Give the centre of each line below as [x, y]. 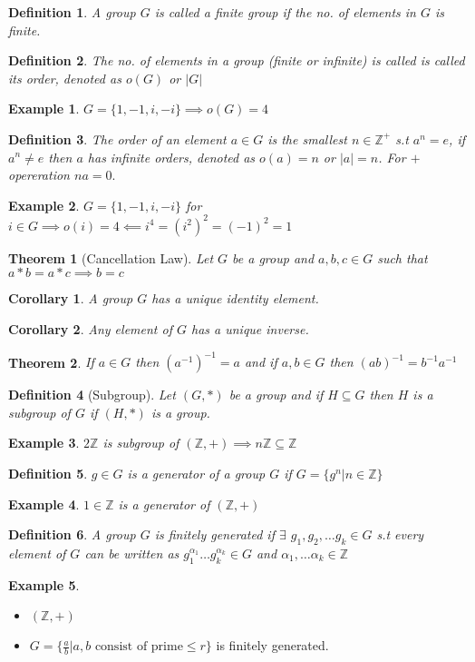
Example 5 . [44, 584]
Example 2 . [44, 205]
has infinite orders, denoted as [171, 157]
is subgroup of [141, 443]
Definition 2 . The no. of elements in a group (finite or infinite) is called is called [237, 60]
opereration [39, 175]
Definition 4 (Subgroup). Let [92, 395]
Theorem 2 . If [51, 362]
